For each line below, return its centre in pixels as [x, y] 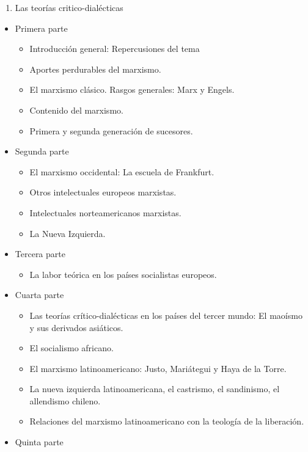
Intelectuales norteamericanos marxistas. [105, 212]
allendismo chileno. [65, 400]
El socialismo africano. [71, 348]
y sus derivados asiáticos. [76, 327]
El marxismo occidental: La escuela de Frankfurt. [122, 171]
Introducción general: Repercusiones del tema [115, 49]
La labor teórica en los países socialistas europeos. [123, 274]
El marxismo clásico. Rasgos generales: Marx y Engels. [132, 89]
